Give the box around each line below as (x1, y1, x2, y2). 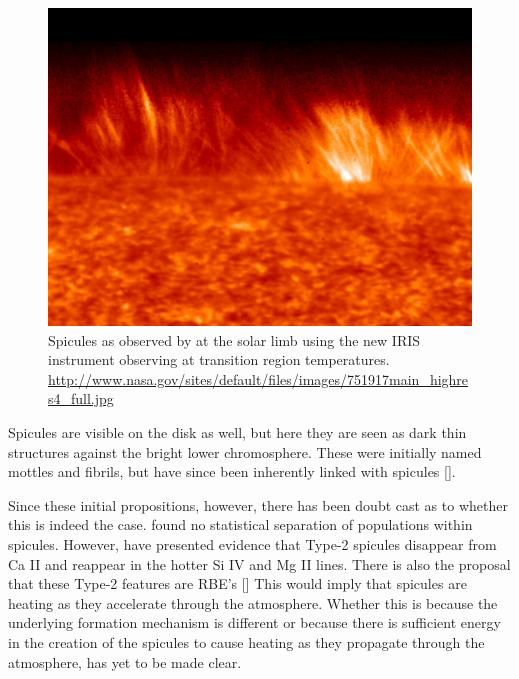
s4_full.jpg (48, 388, 114, 409)
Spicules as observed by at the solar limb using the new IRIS (48, 329, 421, 350)
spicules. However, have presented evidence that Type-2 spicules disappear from (8, 533, 497, 554)
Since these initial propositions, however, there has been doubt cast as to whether (8, 494, 508, 515)
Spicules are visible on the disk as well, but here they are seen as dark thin (8, 421, 467, 442)
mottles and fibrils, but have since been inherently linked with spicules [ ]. (8, 461, 456, 482)
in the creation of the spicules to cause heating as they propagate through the (8, 631, 485, 652)
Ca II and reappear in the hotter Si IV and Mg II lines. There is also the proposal (8, 553, 511, 574)
